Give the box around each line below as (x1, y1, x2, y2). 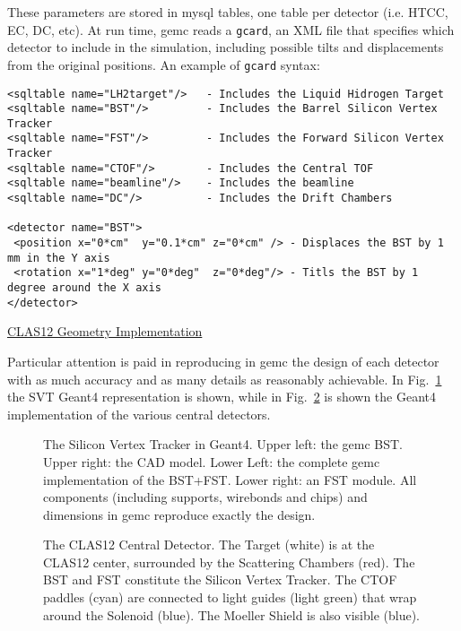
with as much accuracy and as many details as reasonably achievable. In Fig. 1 (7, 369, 442, 388)
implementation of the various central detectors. (7, 404, 271, 423)
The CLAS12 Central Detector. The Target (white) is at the (43, 535, 375, 554)
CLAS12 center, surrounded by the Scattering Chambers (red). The (43, 552, 415, 571)
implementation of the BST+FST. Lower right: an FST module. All (43, 470, 417, 488)
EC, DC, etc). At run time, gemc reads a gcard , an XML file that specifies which (7, 20, 455, 39)
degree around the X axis (7, 281, 161, 295)
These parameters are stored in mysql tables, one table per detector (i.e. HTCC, (7, 3, 448, 21)
